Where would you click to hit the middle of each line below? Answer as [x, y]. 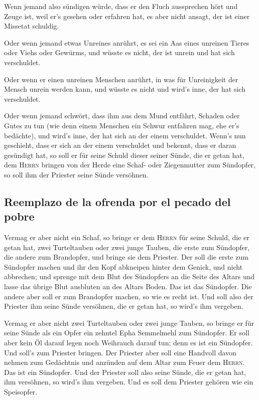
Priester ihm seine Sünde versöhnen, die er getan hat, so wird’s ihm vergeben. [124, 306]
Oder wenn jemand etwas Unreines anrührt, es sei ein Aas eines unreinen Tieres [127, 42]
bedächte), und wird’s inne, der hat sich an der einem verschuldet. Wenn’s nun [125, 135]
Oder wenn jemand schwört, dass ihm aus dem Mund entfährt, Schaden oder [122, 116]
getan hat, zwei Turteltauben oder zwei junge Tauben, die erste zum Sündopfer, [127, 247]
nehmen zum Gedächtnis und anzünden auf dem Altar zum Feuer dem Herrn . [124, 362]
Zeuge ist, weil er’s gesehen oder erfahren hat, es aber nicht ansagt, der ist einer [127, 16]
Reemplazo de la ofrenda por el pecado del [117, 201]
